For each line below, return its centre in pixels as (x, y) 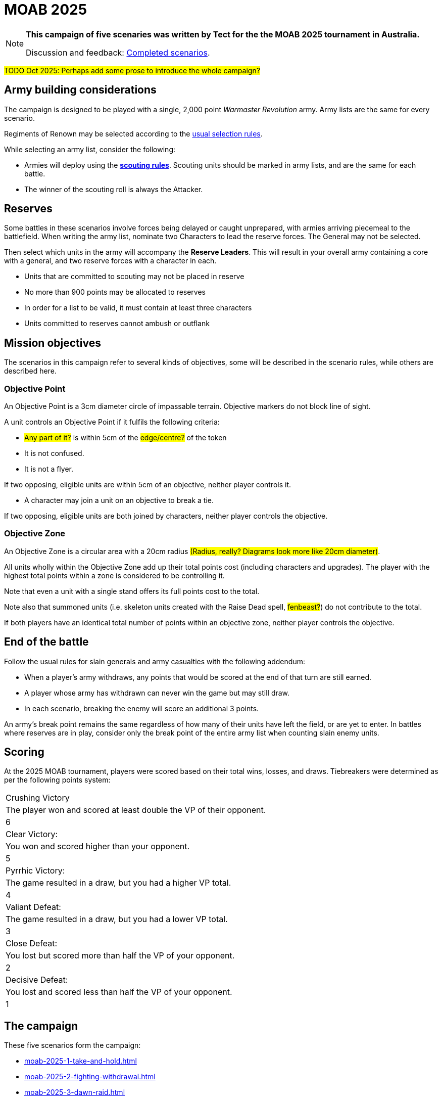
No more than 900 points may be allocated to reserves (115, 292)
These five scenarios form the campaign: (72, 1045)
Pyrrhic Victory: (35, 871)
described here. (30, 371)
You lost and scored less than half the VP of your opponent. (119, 992)
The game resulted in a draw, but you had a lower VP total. (117, 919)
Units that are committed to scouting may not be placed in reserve (134, 277)
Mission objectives (53, 343)
